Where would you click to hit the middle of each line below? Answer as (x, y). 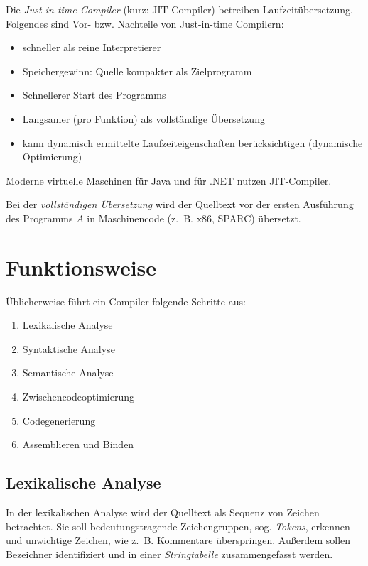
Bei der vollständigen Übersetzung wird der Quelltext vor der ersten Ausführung (180, 204)
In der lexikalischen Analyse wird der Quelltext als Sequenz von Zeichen (163, 512)
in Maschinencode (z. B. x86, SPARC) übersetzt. (194, 218)
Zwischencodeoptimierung (79, 397)
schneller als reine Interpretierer (92, 47)
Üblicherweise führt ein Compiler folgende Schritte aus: (126, 301)
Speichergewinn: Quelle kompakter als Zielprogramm (137, 71)
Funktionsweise (81, 267)
